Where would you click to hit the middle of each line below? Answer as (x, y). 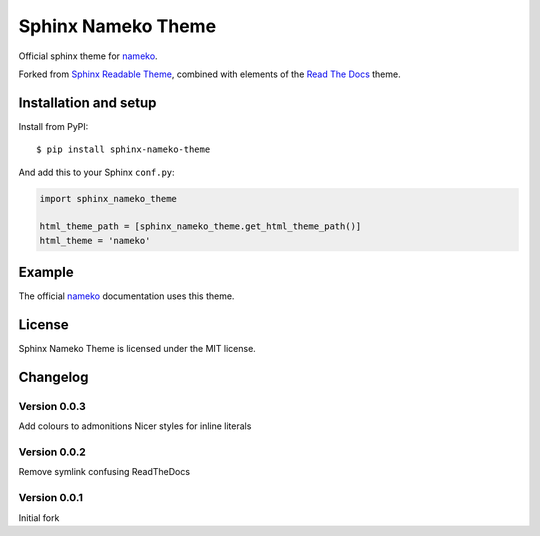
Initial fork (39, 517)
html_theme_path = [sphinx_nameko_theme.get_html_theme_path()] (200, 226)
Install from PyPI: (53, 126)
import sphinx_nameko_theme (108, 198)
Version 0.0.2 (52, 452)
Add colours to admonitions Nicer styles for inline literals (135, 426)
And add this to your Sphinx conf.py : (96, 172)
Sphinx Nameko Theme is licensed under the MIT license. (137, 349)
